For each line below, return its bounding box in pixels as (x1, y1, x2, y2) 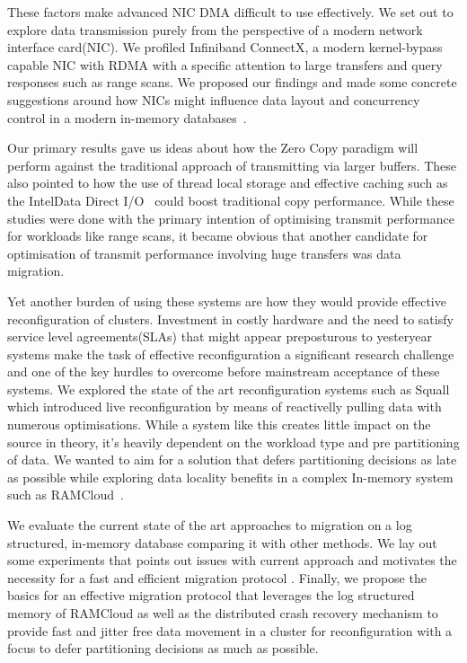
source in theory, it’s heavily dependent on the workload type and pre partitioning (7, 432, 460, 451)
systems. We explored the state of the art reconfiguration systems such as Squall (7, 379, 450, 398)
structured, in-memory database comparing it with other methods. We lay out (7, 533, 437, 552)
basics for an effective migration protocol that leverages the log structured (7, 586, 415, 605)
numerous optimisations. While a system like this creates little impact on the (7, 415, 431, 434)
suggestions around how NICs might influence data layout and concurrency (7, 90, 420, 109)
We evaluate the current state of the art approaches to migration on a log (7, 516, 412, 535)
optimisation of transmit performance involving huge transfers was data (7, 243, 401, 262)
